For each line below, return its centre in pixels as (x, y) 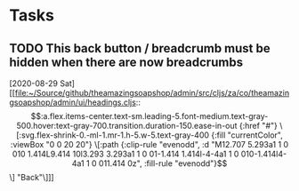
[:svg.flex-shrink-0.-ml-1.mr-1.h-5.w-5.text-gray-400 (113, 135)
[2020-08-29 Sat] (42, 84)
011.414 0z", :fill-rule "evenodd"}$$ (163, 163)
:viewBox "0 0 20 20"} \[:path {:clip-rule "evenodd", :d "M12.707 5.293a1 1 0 (149, 144)
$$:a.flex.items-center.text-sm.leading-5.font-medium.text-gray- (149, 116)
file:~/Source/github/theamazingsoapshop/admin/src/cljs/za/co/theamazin (152, 93)
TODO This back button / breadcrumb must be (140, 48)
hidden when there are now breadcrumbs (126, 62)
